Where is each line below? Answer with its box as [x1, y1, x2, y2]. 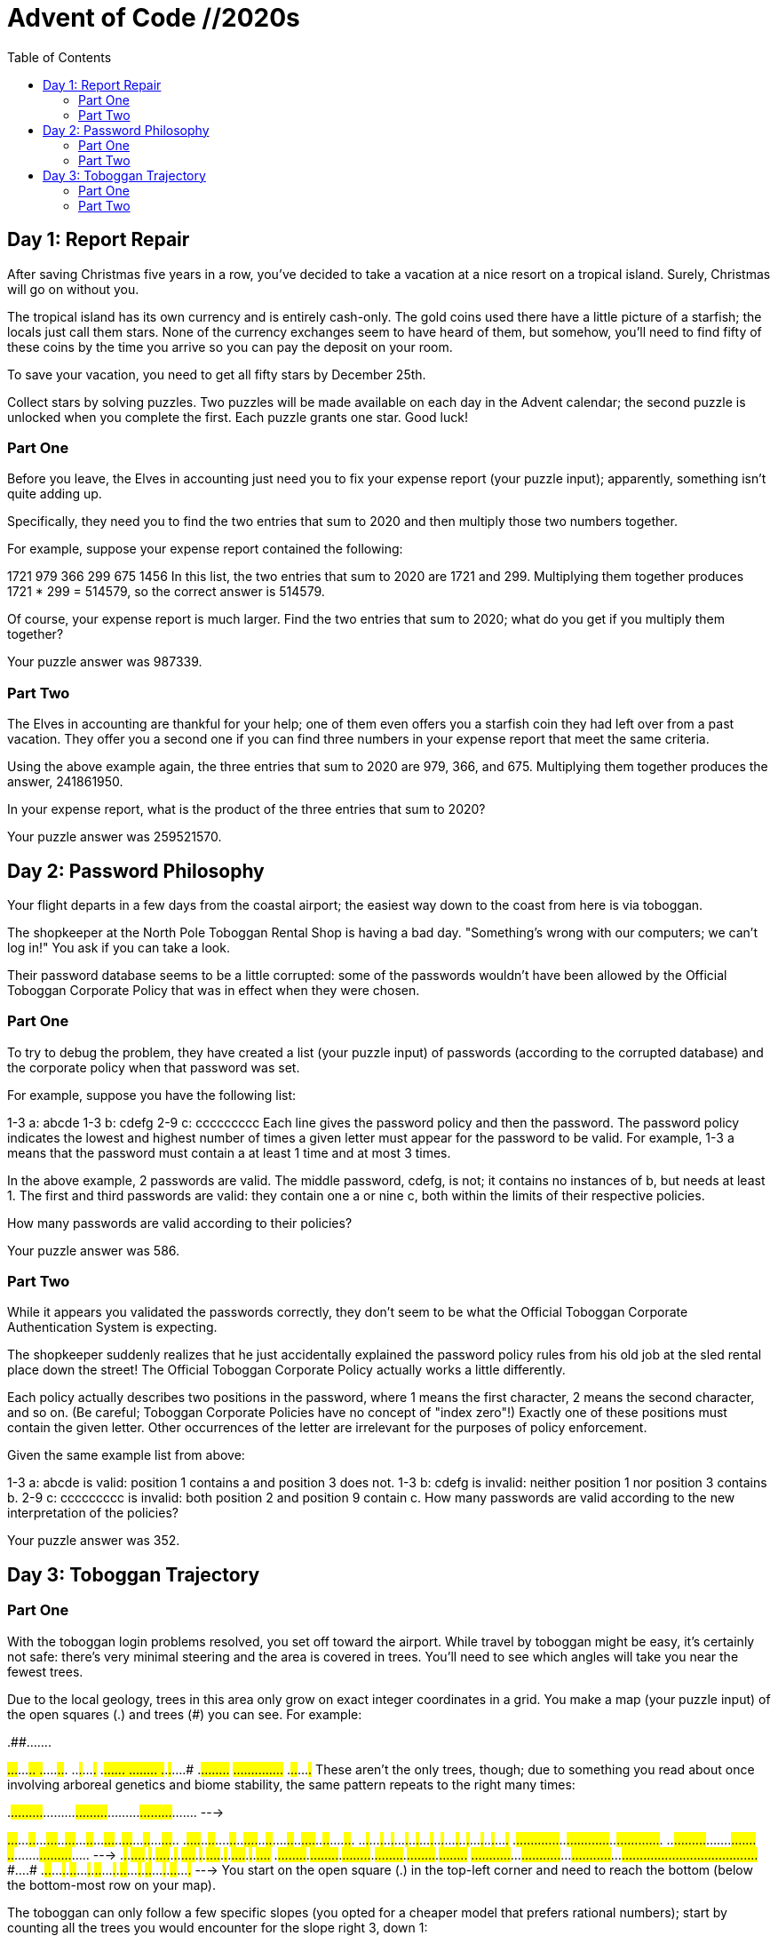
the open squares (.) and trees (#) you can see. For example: [7, 1706, 362, 1722]
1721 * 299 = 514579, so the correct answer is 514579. [7, 584, 325, 600]
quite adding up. [7, 486, 102, 502]
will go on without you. [7, 281, 139, 297]
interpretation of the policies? [7, 1505, 179, 1521]
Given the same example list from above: [7, 1447, 245, 1463]
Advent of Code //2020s [7, 3, 300, 33]
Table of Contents [7, 49, 112, 65]
